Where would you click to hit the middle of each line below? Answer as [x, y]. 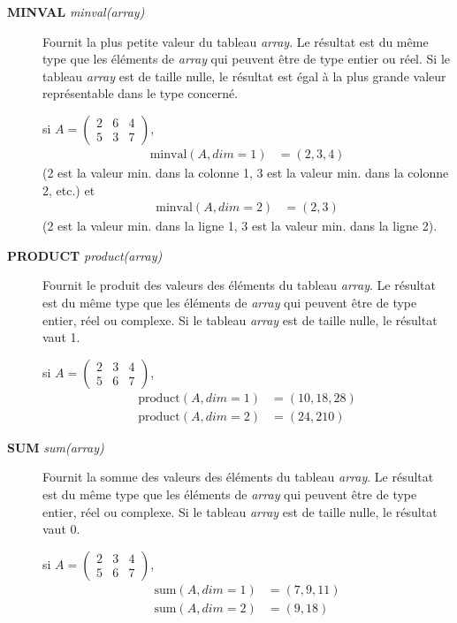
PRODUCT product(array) [85, 255]
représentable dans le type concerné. [141, 93]
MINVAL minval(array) [76, 11]
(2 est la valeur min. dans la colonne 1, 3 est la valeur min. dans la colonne [246, 172]
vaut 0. [61, 529]
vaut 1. [61, 337]
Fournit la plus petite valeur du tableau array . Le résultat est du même [236, 41]
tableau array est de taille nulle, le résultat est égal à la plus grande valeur [244, 76]
